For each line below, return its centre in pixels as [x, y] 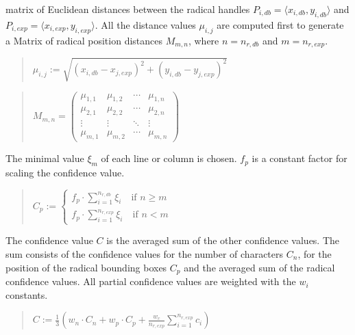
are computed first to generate [280, 24]
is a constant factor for [299, 158]
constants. [27, 294]
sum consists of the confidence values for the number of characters [145, 254]
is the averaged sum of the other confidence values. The [223, 240]
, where [204, 40]
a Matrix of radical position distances [84, 40]
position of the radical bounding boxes [86, 267]
